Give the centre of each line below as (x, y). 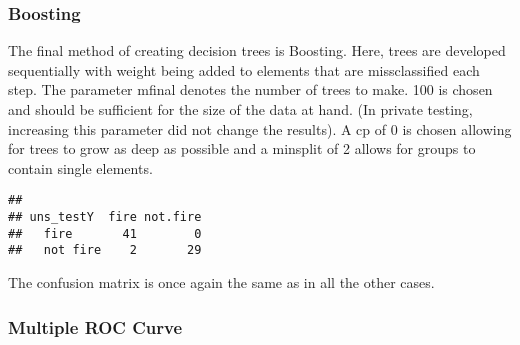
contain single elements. (80, 167)
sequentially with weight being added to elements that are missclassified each (244, 69)
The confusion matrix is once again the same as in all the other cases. (221, 282)
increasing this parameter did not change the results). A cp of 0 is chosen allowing (260, 128)
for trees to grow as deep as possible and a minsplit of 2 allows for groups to (242, 148)
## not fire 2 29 (105, 250)
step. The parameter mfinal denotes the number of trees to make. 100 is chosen (250, 89)
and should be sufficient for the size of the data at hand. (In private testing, (240, 109)
